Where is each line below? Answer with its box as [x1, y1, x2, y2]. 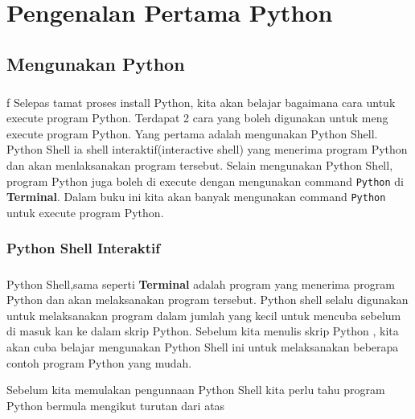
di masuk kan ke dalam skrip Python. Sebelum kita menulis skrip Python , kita [6, 322, 399, 339]
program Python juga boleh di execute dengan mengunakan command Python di [6, 172, 404, 189]
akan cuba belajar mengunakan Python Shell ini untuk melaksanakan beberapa [6, 339, 399, 355]
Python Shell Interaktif [6, 238, 161, 258]
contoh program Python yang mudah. [6, 354, 192, 371]
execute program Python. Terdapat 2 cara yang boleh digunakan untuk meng [6, 109, 388, 126]
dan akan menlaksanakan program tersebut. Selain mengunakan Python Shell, [6, 156, 393, 173]
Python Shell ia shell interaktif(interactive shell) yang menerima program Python [6, 141, 408, 158]
